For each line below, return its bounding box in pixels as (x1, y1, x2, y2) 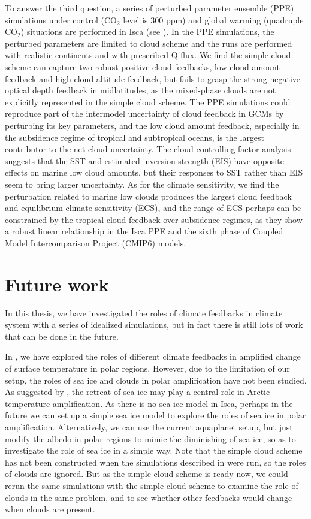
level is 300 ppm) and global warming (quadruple (123, 13, 304, 26)
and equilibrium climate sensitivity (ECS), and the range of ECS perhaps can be (5, 201, 301, 214)
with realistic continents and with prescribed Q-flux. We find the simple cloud (5, 49, 291, 61)
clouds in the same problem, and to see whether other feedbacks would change (5, 491, 292, 503)
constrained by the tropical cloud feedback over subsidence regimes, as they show (5, 213, 303, 225)
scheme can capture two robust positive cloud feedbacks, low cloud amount (5, 60, 280, 73)
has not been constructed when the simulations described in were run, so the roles (5, 455, 306, 468)
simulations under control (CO (5, 13, 117, 26)
